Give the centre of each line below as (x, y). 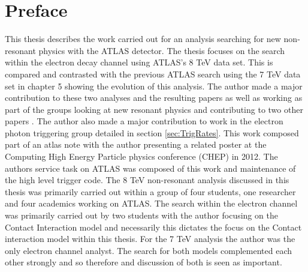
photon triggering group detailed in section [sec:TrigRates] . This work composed (152, 132)
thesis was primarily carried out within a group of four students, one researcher (150, 191)
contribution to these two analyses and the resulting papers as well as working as (154, 98)
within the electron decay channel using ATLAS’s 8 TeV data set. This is (139, 62)
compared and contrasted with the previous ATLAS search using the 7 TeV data (153, 74)
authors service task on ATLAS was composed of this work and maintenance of (150, 168)
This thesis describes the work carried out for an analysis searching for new (143, 39)
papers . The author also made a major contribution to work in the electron (144, 121)
